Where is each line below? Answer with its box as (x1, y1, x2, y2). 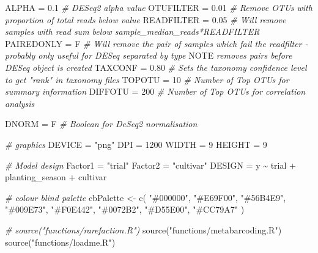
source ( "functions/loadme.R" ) (5, 235, 116, 248)
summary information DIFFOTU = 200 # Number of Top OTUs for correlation (5, 85, 306, 98)
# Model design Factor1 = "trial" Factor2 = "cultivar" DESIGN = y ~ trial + (5, 158, 296, 171)
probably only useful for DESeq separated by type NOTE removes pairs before (5, 49, 292, 62)
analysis (5, 97, 35, 109)
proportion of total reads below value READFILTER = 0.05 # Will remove (5, 13, 286, 26)
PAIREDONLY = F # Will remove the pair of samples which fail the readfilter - (5, 37, 308, 50)
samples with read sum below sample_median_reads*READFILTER (5, 25, 260, 38)
